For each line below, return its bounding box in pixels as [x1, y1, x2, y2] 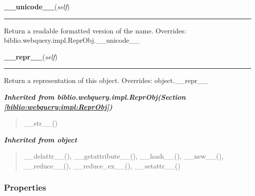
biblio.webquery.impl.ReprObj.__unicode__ [4, 35, 140, 45]
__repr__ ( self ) [4, 51, 58, 61]
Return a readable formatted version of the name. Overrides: [4, 25, 186, 35]
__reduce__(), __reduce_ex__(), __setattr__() [23, 160, 180, 170]
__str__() [23, 118, 58, 128]
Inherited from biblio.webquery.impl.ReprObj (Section [4, 91, 186, 102]
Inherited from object [4, 134, 77, 144]
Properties [4, 181, 46, 194]
